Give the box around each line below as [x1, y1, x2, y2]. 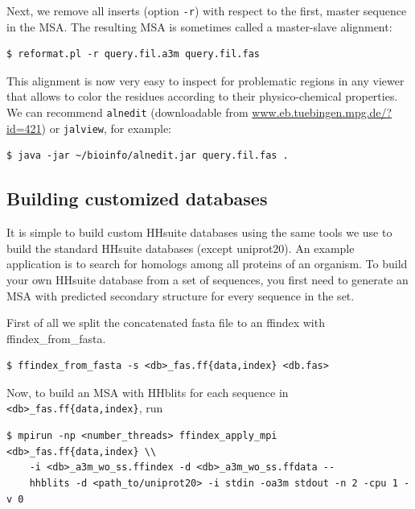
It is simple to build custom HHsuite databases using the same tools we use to [6, 224, 392, 241]
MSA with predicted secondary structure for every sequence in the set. [6, 287, 355, 304]
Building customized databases [6, 186, 268, 211]
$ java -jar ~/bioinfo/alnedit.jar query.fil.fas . [6, 150, 289, 162]
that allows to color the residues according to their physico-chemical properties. [6, 88, 398, 105]
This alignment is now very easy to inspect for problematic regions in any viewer [6, 72, 405, 89]
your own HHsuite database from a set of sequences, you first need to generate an [6, 271, 409, 288]
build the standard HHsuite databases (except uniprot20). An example [6, 239, 355, 256]
